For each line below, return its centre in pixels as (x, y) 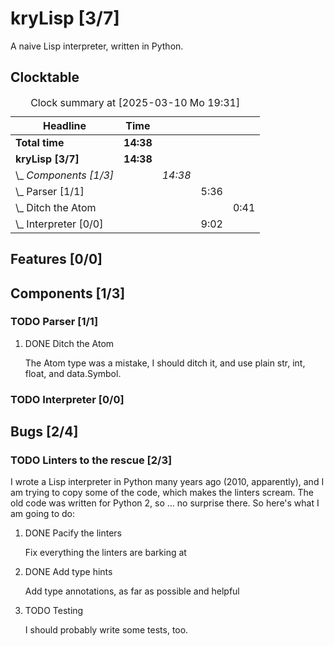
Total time (40, 142)
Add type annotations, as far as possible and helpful (132, 591)
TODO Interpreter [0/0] (67, 399)
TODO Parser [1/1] (54, 322)
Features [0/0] (56, 259)
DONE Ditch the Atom (69, 343)
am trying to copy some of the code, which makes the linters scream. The (162, 493)
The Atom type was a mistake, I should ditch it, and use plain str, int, (165, 363)
